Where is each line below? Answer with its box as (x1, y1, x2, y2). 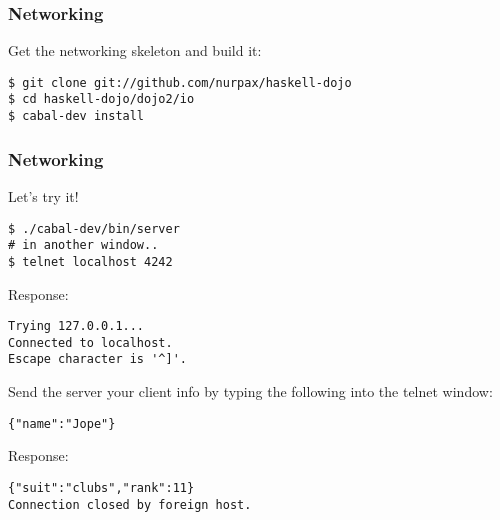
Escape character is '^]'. (8, 352, 187, 367)
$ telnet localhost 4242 (8, 254, 173, 269)
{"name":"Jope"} (8, 416, 116, 431)
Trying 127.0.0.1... (8, 319, 145, 334)
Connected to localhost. (8, 335, 173, 350)
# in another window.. (8, 238, 159, 253)
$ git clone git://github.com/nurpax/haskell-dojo (8, 75, 352, 90)
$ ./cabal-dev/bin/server (8, 221, 180, 236)
